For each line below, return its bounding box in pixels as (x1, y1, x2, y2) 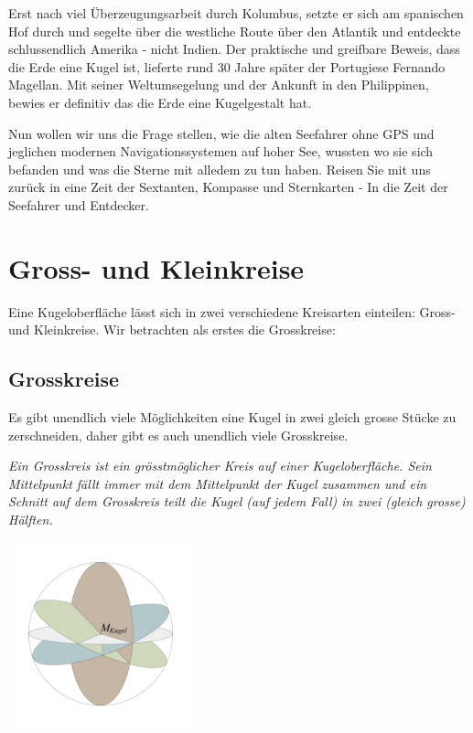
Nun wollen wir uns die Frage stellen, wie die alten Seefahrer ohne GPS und (8, 123, 435, 143)
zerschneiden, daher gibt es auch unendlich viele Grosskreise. (8, 425, 349, 444)
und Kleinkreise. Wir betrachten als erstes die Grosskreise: (8, 320, 336, 339)
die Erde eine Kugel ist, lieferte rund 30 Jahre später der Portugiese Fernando (8, 57, 446, 76)
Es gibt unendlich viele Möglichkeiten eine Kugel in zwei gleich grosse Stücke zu (8, 408, 457, 427)
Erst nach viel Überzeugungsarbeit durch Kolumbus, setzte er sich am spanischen (8, 4, 464, 22)
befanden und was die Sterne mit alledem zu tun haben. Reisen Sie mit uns (8, 159, 431, 178)
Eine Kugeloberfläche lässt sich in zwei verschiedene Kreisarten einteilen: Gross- (8, 302, 456, 321)
